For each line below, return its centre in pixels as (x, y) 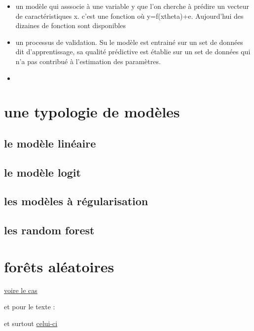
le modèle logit (42, 172)
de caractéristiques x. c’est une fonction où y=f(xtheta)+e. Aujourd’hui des (129, 16)
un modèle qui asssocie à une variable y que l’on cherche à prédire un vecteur (132, 6)
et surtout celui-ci (31, 323)
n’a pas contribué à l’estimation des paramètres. (88, 61)
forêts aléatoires (59, 266)
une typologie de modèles (92, 112)
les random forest (49, 230)
